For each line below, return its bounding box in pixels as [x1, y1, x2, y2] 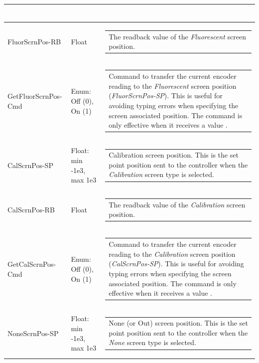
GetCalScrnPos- [7, 259, 56, 269]
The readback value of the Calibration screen [109, 199, 246, 209]
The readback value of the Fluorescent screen [109, 31, 246, 41]
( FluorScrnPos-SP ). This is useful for [109, 90, 223, 101]
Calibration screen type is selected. [109, 169, 214, 180]
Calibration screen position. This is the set [109, 150, 239, 160]
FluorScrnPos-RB [7, 36, 61, 47]
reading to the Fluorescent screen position [109, 80, 237, 91]
